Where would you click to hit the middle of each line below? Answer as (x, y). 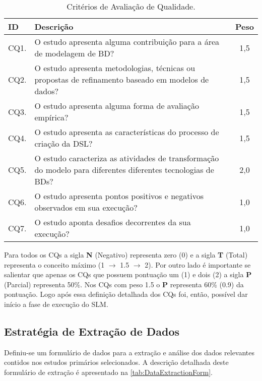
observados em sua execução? (86, 207)
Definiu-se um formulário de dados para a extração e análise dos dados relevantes (129, 352)
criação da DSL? (63, 143)
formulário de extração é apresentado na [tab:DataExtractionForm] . (108, 372)
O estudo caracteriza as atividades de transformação (127, 158)
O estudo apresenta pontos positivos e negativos (119, 196)
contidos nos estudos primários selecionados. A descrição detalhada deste (116, 362)
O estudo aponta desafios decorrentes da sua (113, 222)
